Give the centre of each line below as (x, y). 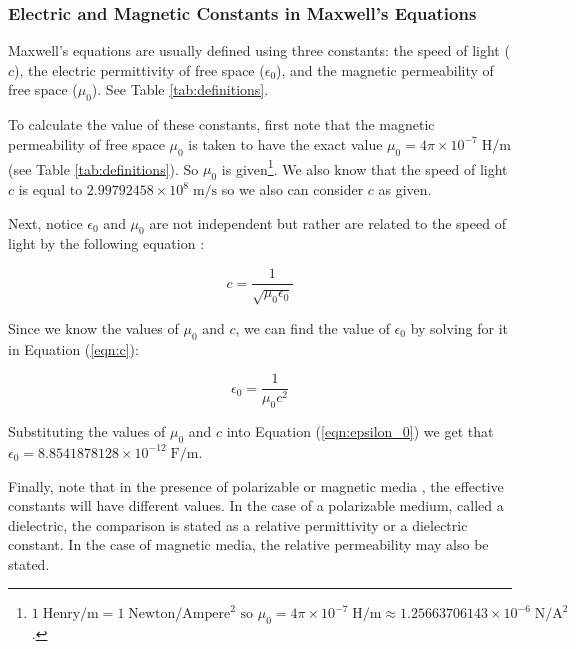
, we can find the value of (312, 327)
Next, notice (45, 222)
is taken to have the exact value (285, 143)
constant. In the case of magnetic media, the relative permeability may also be (248, 544)
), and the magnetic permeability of (385, 69)
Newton (152, 614)
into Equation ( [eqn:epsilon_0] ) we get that (360, 431)
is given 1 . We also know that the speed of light (364, 167)
